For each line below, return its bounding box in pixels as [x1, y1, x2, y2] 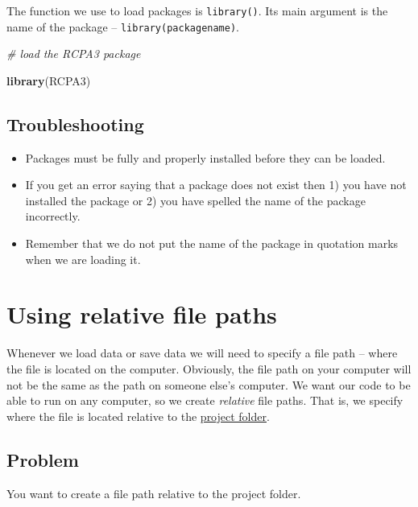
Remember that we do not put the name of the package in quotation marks [25, 235, 399, 252]
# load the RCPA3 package [6, 45, 141, 62]
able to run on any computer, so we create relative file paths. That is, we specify [6, 392, 404, 409]
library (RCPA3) [6, 72, 91, 89]
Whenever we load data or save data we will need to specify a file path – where [6, 344, 398, 361]
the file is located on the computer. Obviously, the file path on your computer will [6, 360, 412, 377]
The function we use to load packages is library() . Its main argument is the [6, 2, 388, 19]
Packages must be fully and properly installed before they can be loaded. [25, 149, 386, 166]
